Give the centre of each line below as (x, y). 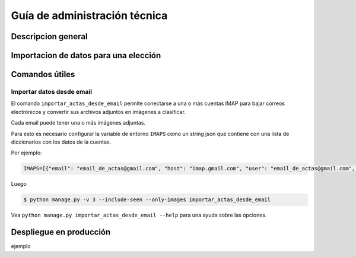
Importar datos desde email (51, 91)
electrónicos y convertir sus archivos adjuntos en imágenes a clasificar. (98, 112)
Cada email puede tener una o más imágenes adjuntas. (78, 123)
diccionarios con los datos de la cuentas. (61, 142)
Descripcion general (49, 37)
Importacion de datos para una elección (86, 55)
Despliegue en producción (61, 232)
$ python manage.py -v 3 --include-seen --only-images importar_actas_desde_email (147, 200)
